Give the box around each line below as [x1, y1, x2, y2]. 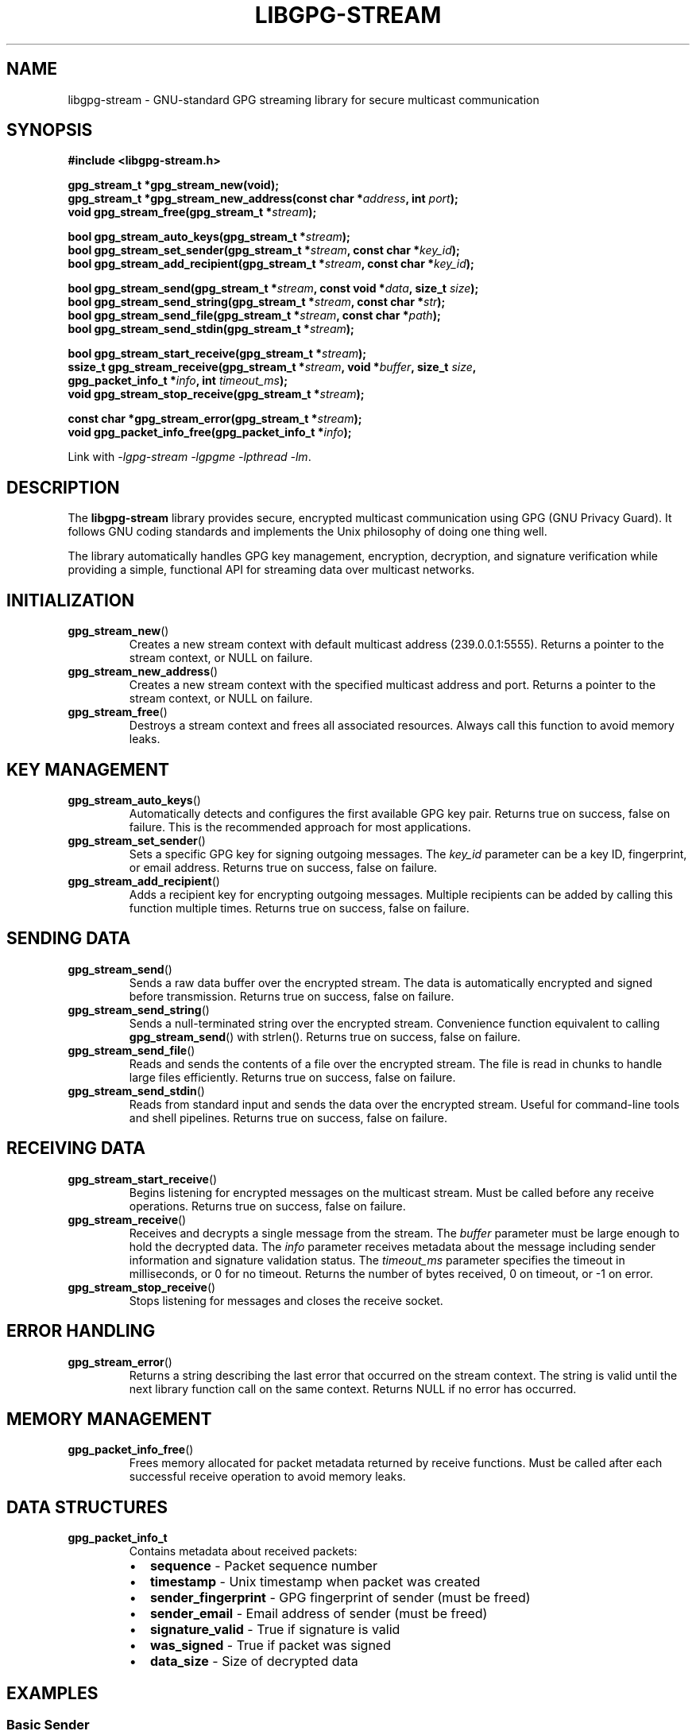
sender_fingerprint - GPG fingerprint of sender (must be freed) [149, 1590, 531, 1606]
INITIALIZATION [6, 590, 135, 610]
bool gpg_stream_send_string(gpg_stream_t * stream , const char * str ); [68, 295, 446, 309]
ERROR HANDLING [6, 1321, 156, 1342]
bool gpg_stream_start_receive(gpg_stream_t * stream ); [68, 347, 367, 361]
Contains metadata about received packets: [129, 1544, 358, 1559]
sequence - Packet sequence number [149, 1558, 377, 1574]
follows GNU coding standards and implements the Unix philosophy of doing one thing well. [68, 525, 547, 539]
